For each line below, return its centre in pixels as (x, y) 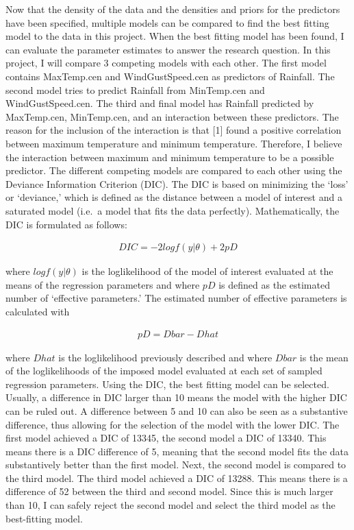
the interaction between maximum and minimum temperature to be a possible (170, 157)
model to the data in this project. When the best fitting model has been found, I (175, 36)
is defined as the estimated (274, 284)
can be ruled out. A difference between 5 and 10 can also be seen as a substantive (177, 410)
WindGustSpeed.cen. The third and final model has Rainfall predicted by (160, 103)
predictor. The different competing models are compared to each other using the (174, 170)
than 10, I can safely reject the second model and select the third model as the (170, 505)
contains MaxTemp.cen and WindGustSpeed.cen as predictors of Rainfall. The (170, 76)
